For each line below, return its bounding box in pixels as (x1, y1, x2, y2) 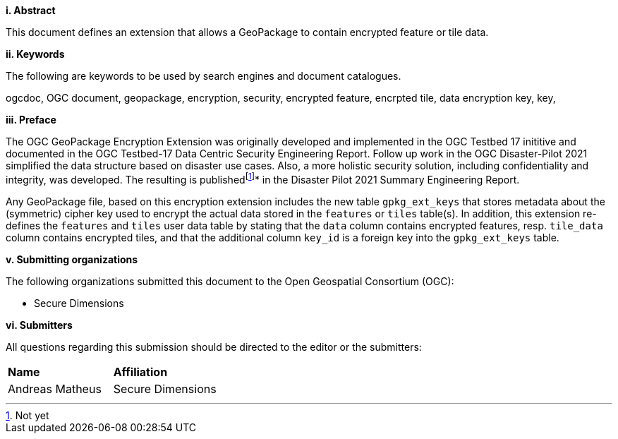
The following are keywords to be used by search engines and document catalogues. (6, 70, 401, 82)
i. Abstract (6, 4, 56, 16)
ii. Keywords (6, 48, 65, 60)
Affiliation (113, 364, 168, 379)
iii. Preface (6, 114, 56, 126)
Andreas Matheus (8, 381, 102, 396)
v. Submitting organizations (6, 253, 138, 265)
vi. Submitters (6, 318, 73, 331)
